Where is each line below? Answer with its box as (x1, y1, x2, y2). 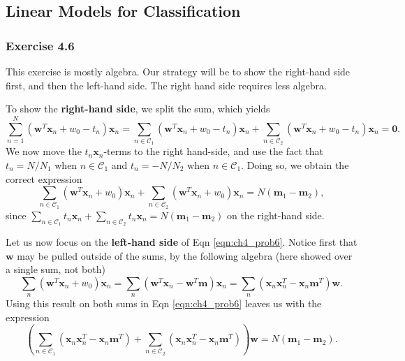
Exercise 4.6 (6, 36, 75, 54)
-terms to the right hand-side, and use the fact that (103, 144, 323, 159)
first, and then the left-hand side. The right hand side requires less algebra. (6, 78, 327, 92)
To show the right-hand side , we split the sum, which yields (6, 101, 270, 116)
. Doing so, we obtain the (241, 157, 349, 172)
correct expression (6, 171, 82, 186)
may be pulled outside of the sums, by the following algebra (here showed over (17, 248, 353, 263)
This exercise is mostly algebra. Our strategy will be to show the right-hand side (6, 64, 351, 78)
